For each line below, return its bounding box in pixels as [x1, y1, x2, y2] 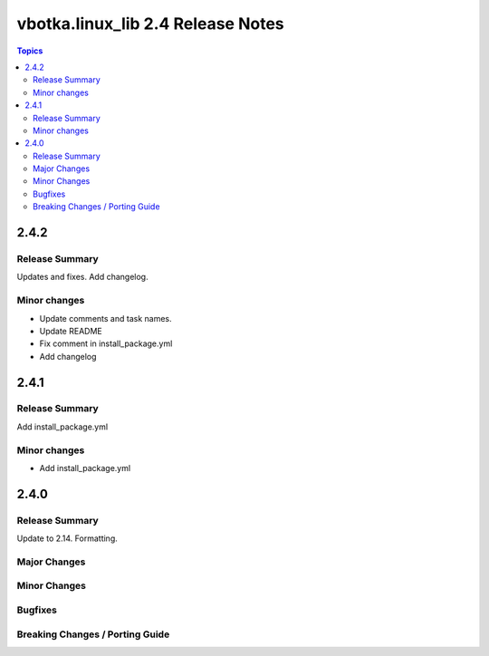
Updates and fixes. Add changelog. [16, 272, 149, 283]
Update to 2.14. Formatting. [16, 533, 118, 544]
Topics [16, 45, 43, 56]
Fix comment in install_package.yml [39, 338, 173, 349]
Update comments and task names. [39, 313, 172, 323]
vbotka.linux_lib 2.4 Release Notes [16, 14, 284, 34]
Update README [39, 325, 103, 336]
